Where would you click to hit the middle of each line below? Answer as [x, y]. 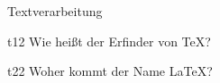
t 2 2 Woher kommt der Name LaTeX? [110, 71]
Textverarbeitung [55, 11]
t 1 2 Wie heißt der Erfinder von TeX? [109, 41]
